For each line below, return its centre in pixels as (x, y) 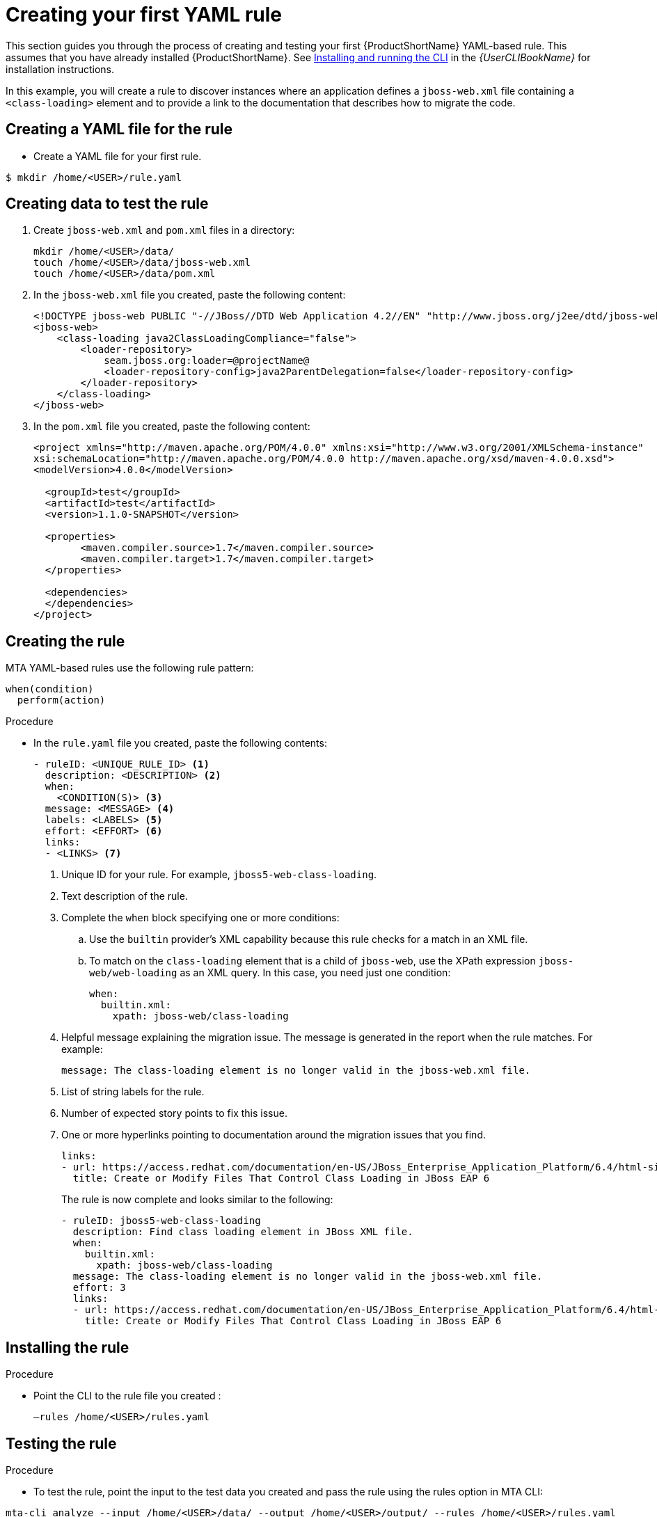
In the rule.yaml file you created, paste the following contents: (180, 743)
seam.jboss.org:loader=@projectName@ (207, 361)
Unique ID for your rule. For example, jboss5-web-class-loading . (219, 875)
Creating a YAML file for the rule (119, 129)
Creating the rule (65, 641)
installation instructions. (60, 69)
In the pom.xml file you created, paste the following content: (172, 427)
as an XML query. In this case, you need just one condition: (315, 973)
